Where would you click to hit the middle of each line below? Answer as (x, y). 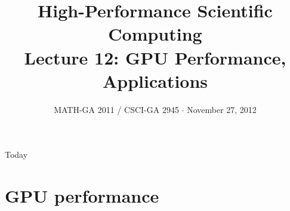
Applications (155, 80)
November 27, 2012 (222, 109)
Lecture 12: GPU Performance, (155, 57)
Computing (155, 34)
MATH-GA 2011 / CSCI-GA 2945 (116, 109)
